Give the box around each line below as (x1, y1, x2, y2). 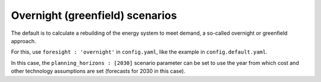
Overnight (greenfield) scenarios (11, 9, 177, 22)
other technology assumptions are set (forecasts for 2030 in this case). (11, 68, 185, 75)
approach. (11, 37, 36, 44)
